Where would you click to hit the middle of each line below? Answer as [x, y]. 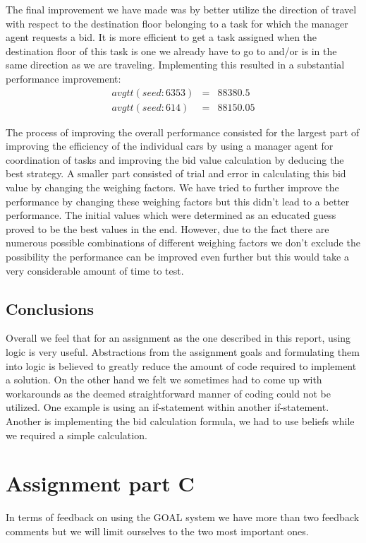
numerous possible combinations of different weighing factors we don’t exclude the [183, 243]
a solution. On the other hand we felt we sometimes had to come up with [164, 380]
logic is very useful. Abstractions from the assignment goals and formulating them [183, 351]
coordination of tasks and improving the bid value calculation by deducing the [175, 159]
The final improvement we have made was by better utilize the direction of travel [181, 9]
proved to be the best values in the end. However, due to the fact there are [167, 228]
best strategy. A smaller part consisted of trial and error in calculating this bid [176, 173]
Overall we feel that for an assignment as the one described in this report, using [178, 338]
